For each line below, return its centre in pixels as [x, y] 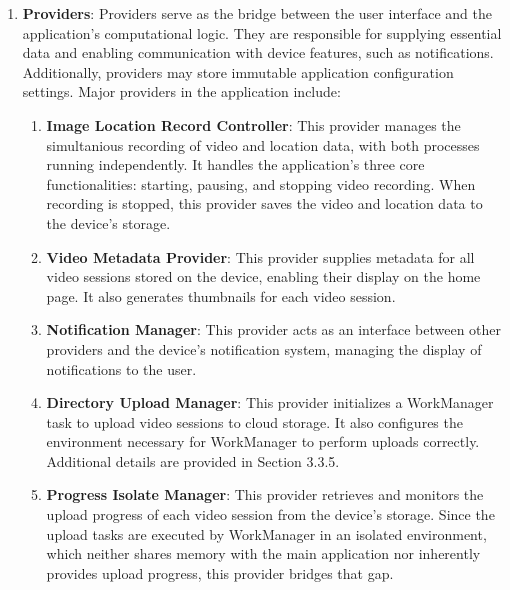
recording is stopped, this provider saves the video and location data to [264, 203]
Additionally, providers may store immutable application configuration [238, 71]
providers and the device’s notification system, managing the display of [264, 348]
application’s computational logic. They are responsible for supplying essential [262, 32]
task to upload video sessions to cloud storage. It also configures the [254, 421]
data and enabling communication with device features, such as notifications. [258, 52]
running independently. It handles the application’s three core [235, 164]
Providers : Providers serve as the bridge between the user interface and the [257, 13]
